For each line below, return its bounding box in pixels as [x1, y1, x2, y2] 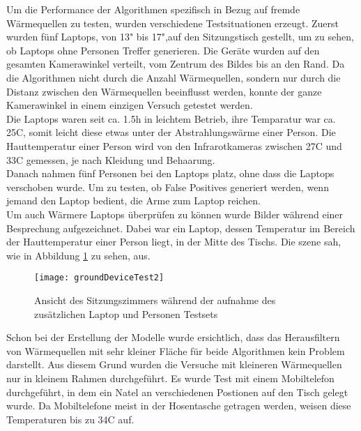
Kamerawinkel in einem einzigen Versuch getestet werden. [6, 98, 253, 112]
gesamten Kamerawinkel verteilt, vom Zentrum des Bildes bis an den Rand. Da [6, 56, 345, 71]
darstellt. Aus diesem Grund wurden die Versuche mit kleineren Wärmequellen [6, 357, 342, 372]
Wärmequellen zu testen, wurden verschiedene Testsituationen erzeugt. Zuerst [6, 15, 339, 30]
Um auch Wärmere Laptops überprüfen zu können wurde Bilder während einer [6, 206, 344, 221]
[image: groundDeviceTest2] [34, 273, 164, 283]
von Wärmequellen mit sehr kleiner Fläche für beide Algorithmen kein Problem [6, 343, 345, 358]
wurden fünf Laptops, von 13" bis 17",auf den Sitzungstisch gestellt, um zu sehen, [6, 29, 354, 44]
